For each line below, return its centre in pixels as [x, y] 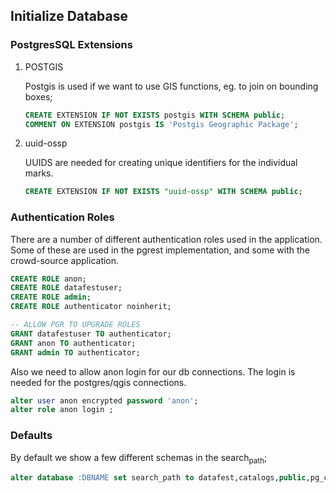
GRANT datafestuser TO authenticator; [91, 334]
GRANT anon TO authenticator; [73, 343]
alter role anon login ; [62, 410]
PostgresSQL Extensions [71, 45]
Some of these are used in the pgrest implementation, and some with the [160, 250]
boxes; [38, 96]
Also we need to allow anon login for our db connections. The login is [153, 371]
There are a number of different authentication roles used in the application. [166, 239]
